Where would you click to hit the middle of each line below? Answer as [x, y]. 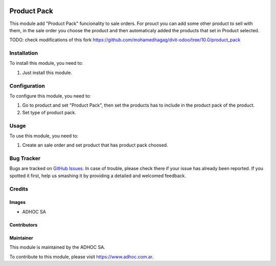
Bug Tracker [25, 158]
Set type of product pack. [49, 112]
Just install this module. [47, 72]
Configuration [27, 86]
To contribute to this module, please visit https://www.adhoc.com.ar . [82, 257]
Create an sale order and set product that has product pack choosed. [95, 145]
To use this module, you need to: [44, 136]
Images [17, 202]
